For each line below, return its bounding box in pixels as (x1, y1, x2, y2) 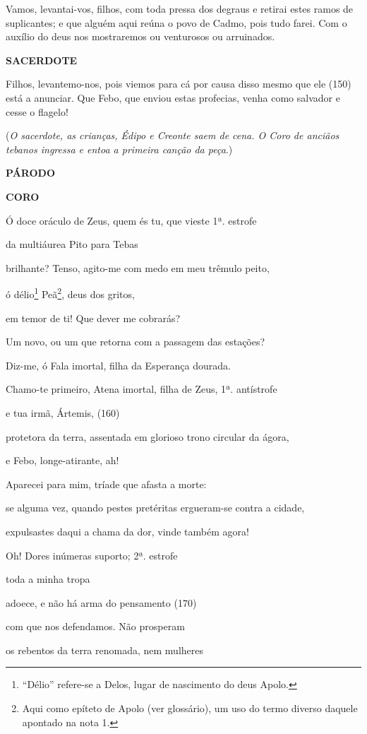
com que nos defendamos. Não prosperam (6, 619, 185, 634)
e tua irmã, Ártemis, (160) (6, 405, 120, 420)
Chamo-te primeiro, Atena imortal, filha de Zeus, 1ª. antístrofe (6, 381, 277, 396)
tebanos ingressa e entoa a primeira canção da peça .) (6, 141, 233, 156)
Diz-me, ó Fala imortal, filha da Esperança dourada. (6, 357, 231, 372)
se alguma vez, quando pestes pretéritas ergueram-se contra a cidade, (6, 500, 305, 515)
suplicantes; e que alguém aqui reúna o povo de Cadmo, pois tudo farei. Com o (6, 15, 347, 30)
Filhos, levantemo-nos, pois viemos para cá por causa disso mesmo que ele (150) (6, 76, 351, 91)
